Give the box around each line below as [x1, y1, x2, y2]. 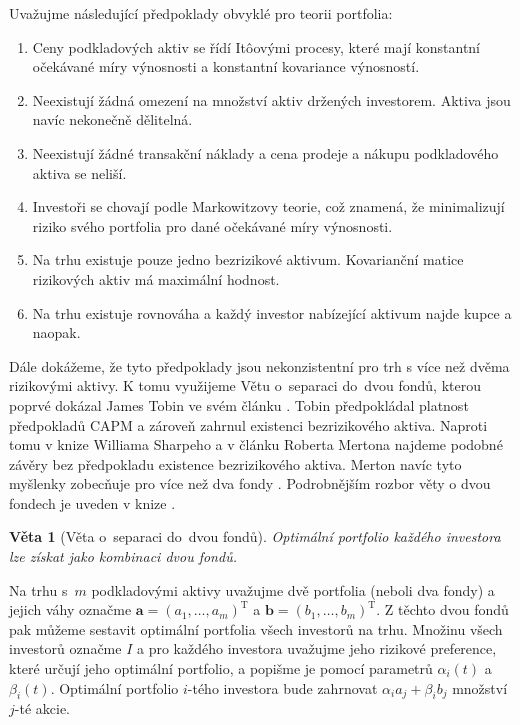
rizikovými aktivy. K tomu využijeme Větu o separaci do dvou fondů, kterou [9, 375, 481, 396]
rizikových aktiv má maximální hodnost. [32, 268, 280, 289]
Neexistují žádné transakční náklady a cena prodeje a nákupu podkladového [32, 142, 499, 163]
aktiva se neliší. [32, 162, 127, 183]
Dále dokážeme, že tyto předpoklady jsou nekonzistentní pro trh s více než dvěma [9, 355, 510, 376]
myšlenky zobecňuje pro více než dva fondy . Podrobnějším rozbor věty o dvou [9, 473, 491, 494]
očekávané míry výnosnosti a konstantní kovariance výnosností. [32, 56, 420, 77]
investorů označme [9, 638, 122, 659]
